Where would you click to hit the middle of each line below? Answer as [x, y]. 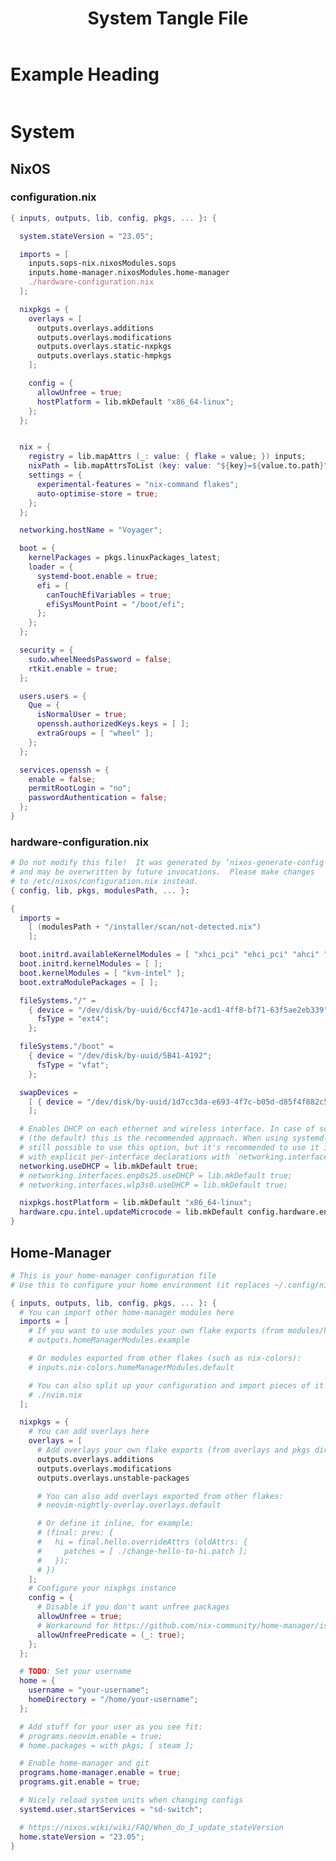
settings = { [55, 475]
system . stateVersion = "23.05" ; [87, 236]
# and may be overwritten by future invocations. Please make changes [162, 872]
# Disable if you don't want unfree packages [133, 1607]
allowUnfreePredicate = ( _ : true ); [111, 1635]
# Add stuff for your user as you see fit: [111, 1727]
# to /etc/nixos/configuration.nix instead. [104, 881]
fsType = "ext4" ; [73, 1019]
